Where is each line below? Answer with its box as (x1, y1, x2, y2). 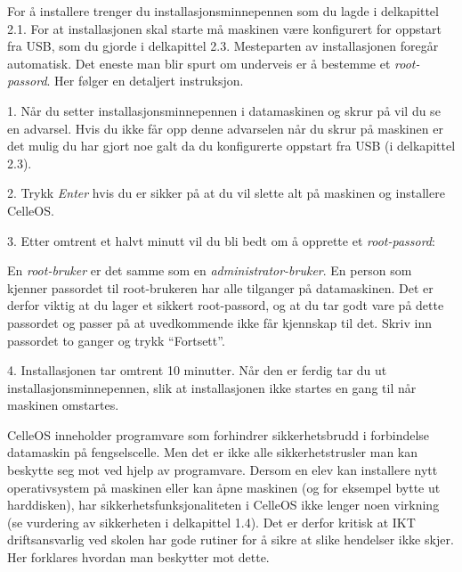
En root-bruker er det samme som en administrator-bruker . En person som (7, 261, 412, 280)
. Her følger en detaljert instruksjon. (46, 71, 244, 90)
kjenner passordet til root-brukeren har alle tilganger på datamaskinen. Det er (7, 278, 434, 297)
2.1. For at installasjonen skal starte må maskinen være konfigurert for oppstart (7, 19, 442, 37)
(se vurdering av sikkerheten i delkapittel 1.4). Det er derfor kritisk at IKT (7, 512, 416, 531)
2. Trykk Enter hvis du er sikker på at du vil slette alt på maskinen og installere (7, 184, 445, 202)
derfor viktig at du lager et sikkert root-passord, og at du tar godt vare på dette (7, 296, 444, 315)
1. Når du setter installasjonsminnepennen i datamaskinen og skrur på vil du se (7, 101, 441, 119)
